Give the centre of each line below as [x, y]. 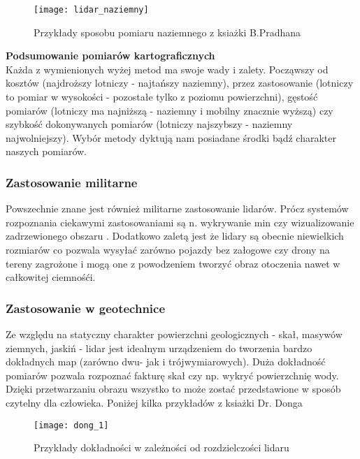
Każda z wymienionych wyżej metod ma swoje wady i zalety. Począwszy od [167, 69]
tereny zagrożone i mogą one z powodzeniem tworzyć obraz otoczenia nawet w [173, 263]
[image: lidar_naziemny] [91, 10]
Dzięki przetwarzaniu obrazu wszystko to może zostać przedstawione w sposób [173, 389]
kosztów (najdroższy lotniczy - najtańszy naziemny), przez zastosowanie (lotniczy [180, 83]
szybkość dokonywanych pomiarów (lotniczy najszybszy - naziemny [149, 124]
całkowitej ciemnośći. [51, 277]
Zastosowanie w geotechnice [86, 308]
